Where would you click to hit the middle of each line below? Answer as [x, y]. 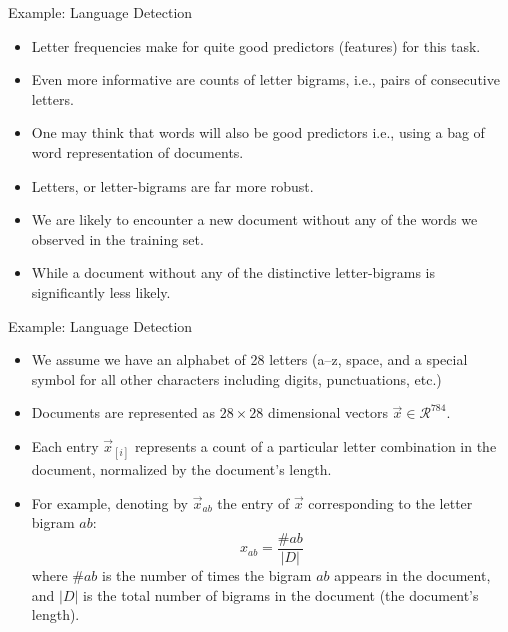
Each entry [65, 445]
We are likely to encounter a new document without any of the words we [254, 219]
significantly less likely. [101, 291]
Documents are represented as [123, 412]
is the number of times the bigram [207, 574]
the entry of [253, 502]
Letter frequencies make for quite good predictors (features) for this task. [256, 45]
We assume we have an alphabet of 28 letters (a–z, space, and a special [249, 359]
